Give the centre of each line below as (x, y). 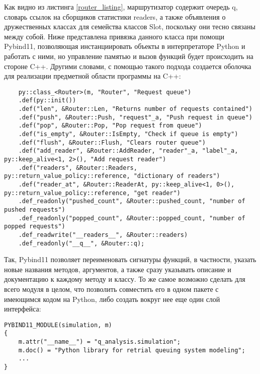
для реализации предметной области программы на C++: (93, 76)
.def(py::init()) (47, 101)
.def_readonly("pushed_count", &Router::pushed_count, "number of (132, 201)
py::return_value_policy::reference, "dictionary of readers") (112, 176)
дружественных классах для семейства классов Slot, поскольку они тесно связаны (130, 26)
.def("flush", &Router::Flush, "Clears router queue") (112, 142)
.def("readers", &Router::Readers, (78, 168)
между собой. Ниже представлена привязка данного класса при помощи (114, 36)
